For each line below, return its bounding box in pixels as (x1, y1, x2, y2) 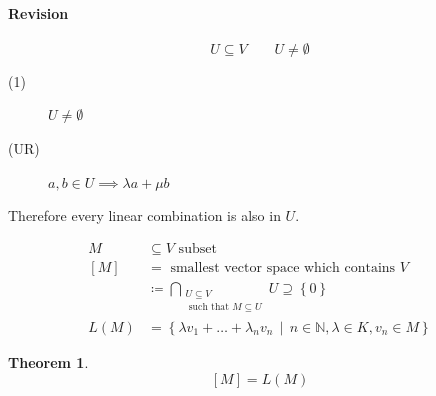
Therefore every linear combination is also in (8, 205, 281, 226)
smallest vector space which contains (170, 260, 396, 275)
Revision (8, 2, 69, 23)
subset (178, 241, 217, 256)
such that (188, 302, 230, 313)
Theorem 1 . (8, 351, 89, 372)
